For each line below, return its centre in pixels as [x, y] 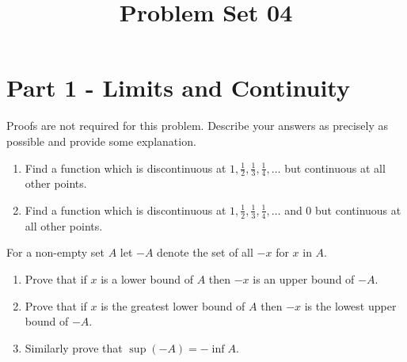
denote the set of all [205, 252]
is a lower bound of [147, 278]
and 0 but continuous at [343, 210]
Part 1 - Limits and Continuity [178, 88]
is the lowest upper [350, 305]
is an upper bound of [304, 278]
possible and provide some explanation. [101, 141]
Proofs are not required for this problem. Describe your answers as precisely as [198, 126]
